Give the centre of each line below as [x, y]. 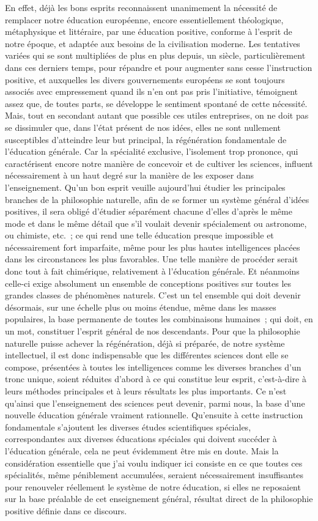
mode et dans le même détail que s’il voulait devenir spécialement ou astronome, [156, 223]
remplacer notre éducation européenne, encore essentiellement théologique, [144, 19]
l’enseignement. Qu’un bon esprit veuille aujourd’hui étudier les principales [145, 187]
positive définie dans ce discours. [66, 510]
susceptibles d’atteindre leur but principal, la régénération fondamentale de [146, 139]
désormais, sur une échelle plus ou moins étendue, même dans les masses [141, 307]
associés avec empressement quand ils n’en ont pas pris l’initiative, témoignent [151, 91]
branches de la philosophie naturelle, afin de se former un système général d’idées [157, 199]
